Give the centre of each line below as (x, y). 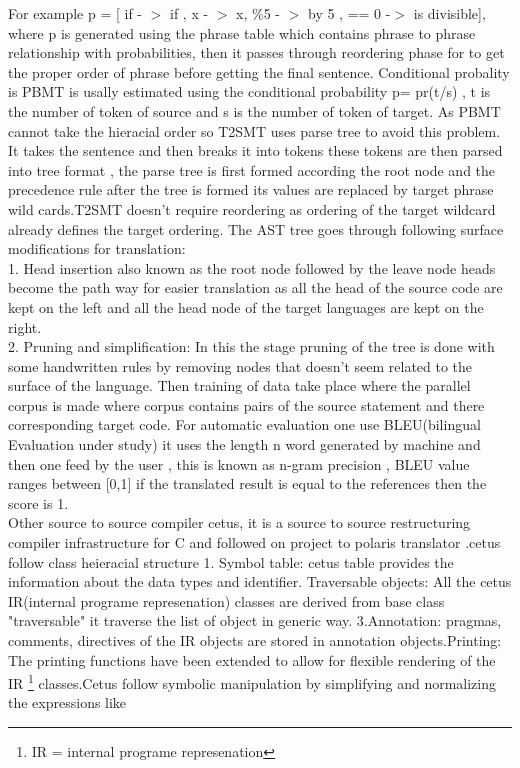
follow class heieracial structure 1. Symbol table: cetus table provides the (231, 561)
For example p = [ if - (75, 13)
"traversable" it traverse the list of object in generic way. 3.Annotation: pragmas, (255, 620)
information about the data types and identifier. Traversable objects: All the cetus (260, 581)
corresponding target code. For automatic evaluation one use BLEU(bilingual (244, 424)
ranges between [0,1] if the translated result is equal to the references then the (247, 483)
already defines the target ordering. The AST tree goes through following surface (256, 228)
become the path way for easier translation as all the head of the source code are (255, 287)
